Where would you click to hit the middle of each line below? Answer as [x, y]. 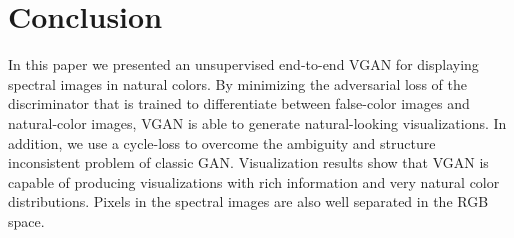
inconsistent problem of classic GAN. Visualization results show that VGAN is [248, 162]
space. [26, 220]
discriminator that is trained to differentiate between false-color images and [239, 103]
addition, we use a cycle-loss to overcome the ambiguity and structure [222, 142]
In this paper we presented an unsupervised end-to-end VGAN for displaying [243, 64]
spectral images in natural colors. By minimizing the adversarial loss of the [237, 83]
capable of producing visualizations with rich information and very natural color [254, 181]
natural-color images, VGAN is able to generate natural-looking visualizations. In [257, 122]
